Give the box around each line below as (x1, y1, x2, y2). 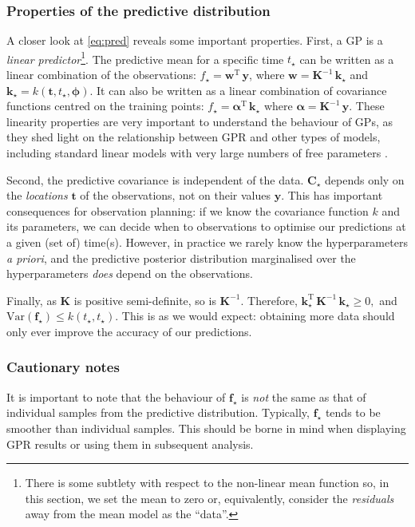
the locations (6, 187, 68, 204)
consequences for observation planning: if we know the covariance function (6, 202, 369, 219)
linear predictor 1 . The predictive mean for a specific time (6, 48, 284, 67)
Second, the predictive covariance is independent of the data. (6, 171, 304, 188)
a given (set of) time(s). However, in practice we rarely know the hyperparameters (6, 234, 408, 250)
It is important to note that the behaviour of (6, 388, 226, 405)
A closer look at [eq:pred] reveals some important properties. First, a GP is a (6, 32, 383, 49)
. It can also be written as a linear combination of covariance (89, 81, 387, 98)
